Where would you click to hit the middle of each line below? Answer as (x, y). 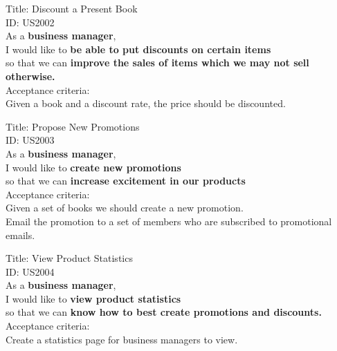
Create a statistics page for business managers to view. (122, 339)
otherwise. (30, 76)
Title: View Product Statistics (69, 258)
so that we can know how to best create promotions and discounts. (164, 312)
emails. (20, 235)
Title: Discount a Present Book (72, 8)
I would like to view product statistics (93, 298)
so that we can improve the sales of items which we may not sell (157, 63)
